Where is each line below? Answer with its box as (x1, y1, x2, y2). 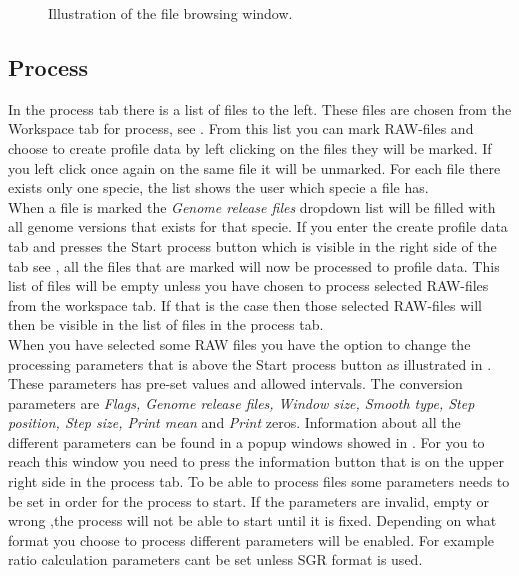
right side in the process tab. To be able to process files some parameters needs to (8, 471, 510, 492)
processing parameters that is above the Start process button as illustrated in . (8, 353, 492, 374)
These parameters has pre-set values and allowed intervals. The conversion (8, 373, 463, 394)
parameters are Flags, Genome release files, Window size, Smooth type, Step (8, 392, 475, 413)
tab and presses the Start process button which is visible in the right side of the (8, 235, 497, 256)
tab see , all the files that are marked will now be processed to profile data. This (8, 255, 500, 276)
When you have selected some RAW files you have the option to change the (8, 333, 471, 354)
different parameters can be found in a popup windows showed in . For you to (8, 431, 485, 452)
